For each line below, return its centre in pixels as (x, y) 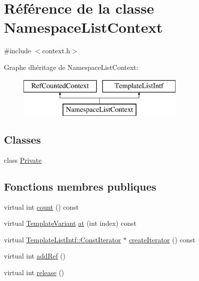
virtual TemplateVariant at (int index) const (70, 223)
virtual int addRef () (35, 256)
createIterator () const (162, 239)
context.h (56, 51)
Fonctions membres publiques (80, 186)
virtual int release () (34, 272)
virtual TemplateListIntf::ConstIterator (63, 239)
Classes (22, 140)
